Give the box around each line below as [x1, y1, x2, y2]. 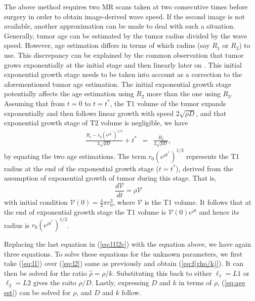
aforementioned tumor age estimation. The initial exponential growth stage [4, 78, 231, 89]
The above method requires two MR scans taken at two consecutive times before [4, 1, 248, 11]
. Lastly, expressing [91, 277, 149, 288]
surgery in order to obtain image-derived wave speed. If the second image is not [4, 11, 245, 21]
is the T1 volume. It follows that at [144, 197, 252, 207]
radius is [4, 220, 30, 229]
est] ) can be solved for [4, 287, 71, 297]
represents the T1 [186, 150, 240, 161]
